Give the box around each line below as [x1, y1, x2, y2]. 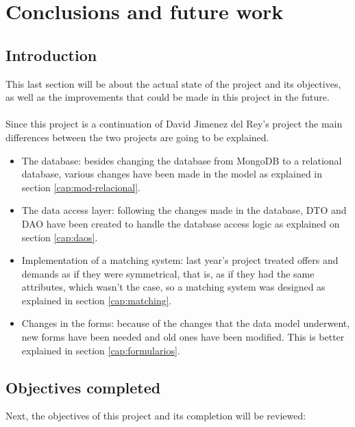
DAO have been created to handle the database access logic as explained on [21, 216, 340, 230]
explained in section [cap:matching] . [21, 293, 172, 307]
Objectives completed [5, 376, 161, 398]
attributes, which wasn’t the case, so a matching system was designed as [21, 280, 326, 294]
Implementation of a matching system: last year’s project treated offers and [21, 253, 339, 267]
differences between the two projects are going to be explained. [5, 130, 269, 144]
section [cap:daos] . [21, 230, 98, 244]
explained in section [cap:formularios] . [21, 343, 180, 357]
